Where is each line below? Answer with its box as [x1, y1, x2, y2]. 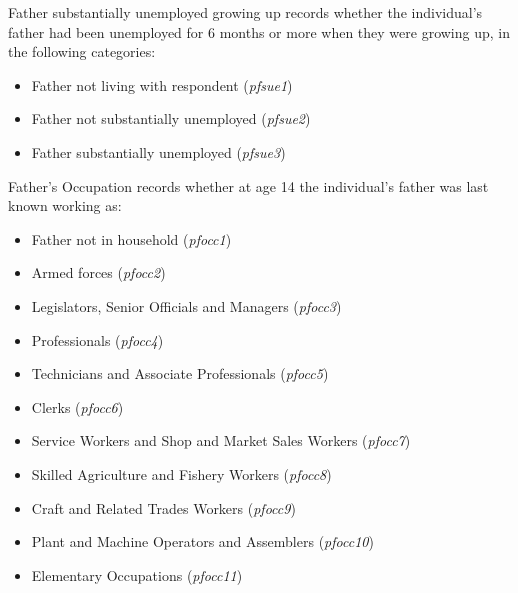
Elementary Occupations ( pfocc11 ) [31, 564, 243, 585]
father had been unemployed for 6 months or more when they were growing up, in [8, 21, 510, 42]
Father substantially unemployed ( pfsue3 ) [31, 141, 286, 162]
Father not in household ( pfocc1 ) [31, 228, 232, 249]
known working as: [8, 195, 122, 216]
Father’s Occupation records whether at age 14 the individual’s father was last [8, 175, 489, 196]
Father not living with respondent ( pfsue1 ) [31, 74, 293, 95]
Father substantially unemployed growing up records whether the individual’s [8, 2, 483, 22]
